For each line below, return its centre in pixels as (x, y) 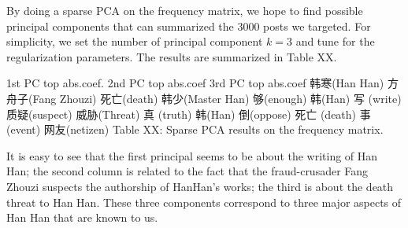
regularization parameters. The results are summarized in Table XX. (172, 56)
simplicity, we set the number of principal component (135, 41)
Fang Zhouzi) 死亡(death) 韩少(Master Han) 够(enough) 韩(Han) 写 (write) (217, 98)
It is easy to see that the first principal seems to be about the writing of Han (192, 155)
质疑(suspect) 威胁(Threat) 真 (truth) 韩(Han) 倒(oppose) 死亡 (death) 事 (189, 114)
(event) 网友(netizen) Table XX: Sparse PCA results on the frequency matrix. (195, 129)
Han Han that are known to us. (82, 217)
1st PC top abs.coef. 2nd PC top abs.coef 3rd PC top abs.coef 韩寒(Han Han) (195, 83)
